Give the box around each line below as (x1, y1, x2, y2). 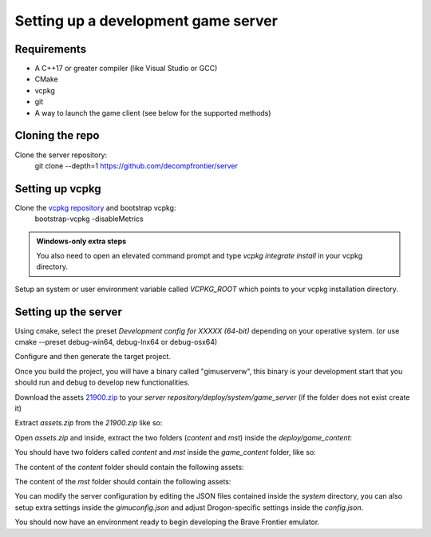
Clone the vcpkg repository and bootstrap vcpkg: (14, 203, 176, 212)
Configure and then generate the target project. (14, 352, 172, 361)
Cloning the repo (14, 128, 100, 143)
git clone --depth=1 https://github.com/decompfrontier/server (34, 160, 239, 171)
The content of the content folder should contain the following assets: (14, 462, 244, 472)
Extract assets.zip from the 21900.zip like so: (14, 418, 163, 428)
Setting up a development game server (14, 12, 279, 30)
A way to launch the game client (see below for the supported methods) (34, 108, 271, 117)
